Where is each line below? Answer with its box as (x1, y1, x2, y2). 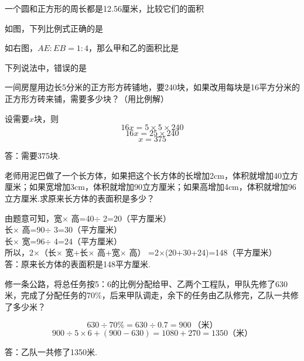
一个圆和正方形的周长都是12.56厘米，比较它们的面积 (5, 2, 204, 14)
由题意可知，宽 (5, 212, 62, 224)
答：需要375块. (5, 149, 60, 162)
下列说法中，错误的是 (5, 61, 87, 73)
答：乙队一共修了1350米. (5, 346, 97, 358)
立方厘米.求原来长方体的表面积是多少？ (5, 192, 155, 204)
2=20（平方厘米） (103, 212, 171, 224)
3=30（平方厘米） (54, 223, 122, 236)
